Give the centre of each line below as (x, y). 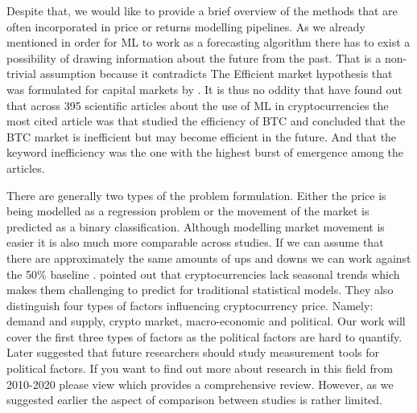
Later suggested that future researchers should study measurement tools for (193, 352)
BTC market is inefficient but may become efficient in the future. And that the (202, 136)
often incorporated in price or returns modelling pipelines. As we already (186, 26)
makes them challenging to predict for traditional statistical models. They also (200, 290)
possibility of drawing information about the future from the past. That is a (194, 57)
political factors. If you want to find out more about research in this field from (200, 368)
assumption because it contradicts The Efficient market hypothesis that (216, 74)
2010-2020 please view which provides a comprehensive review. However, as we (200, 384)
